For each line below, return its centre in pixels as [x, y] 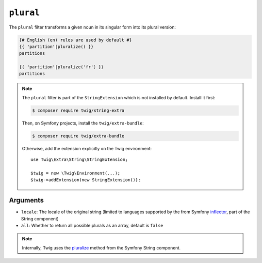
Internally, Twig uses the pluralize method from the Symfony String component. [101, 248]
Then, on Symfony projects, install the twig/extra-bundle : [83, 123]
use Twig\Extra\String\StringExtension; [79, 160]
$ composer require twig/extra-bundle [78, 136]
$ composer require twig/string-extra [78, 110]
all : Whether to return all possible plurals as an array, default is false [92, 226]
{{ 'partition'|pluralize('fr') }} [61, 67]
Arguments [26, 200]
